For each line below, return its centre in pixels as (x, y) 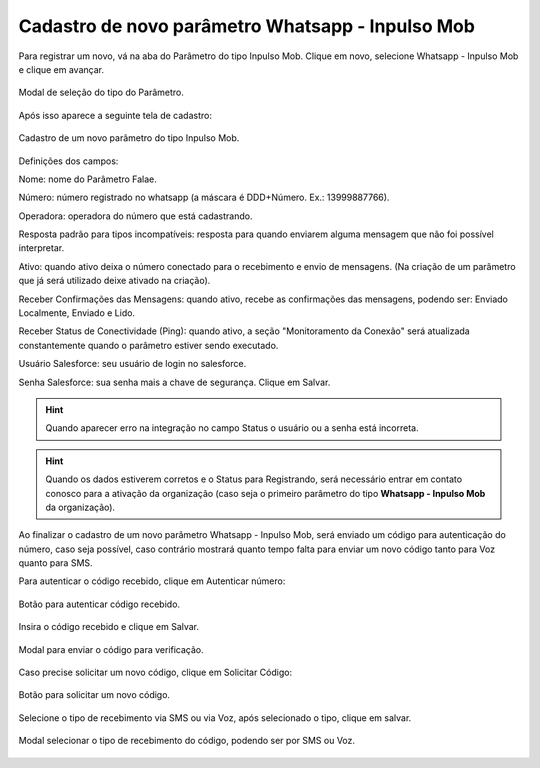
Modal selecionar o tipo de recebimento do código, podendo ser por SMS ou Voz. (186, 741)
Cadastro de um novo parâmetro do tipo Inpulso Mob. (129, 138)
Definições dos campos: (68, 161)
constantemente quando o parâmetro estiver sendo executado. (148, 345)
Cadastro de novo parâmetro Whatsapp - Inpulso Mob (246, 26)
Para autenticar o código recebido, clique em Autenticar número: (152, 581)
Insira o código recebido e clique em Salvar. (109, 627)
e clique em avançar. (61, 69)
